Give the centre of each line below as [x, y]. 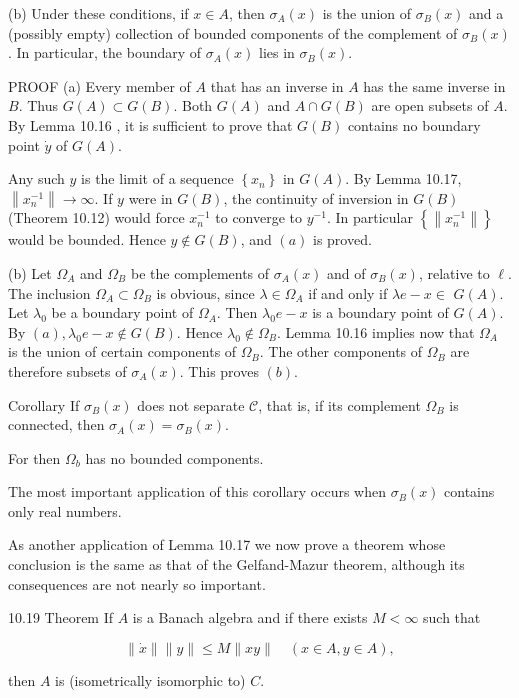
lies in [277, 52]
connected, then [56, 424]
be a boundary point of [122, 312]
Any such [36, 178]
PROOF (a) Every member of [99, 85]
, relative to [454, 272]
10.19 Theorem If [61, 617]
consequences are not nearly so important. [137, 583]
